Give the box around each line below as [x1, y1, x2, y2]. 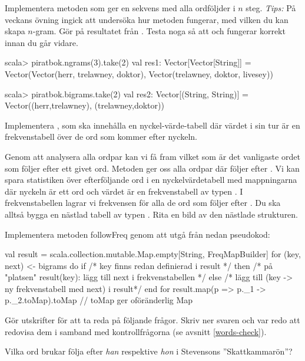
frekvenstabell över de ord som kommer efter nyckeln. [5, 130, 197, 143]
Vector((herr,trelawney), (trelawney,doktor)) [5, 99, 164, 111]
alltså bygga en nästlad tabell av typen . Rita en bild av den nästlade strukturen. [5, 208, 299, 220]
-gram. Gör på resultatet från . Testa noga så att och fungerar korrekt [32, 25, 286, 37]
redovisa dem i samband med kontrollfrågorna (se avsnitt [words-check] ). [5, 325, 267, 337]
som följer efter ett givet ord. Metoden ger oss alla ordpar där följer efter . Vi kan [5, 162, 300, 174]
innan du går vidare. [5, 36, 78, 48]
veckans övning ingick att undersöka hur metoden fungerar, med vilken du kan [5, 13, 289, 25]
